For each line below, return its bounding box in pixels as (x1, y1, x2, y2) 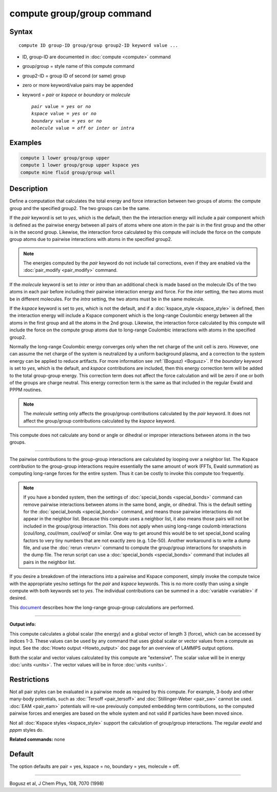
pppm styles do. (9, 727, 44, 733)
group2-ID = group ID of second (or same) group (22, 73, 126, 79)
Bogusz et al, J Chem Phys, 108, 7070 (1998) (9, 780, 104, 786)
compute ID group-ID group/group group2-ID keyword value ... (18, 42, 179, 48)
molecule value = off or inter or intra (31, 125, 134, 131)
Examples (9, 138, 42, 147)
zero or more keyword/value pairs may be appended (22, 82, 133, 89)
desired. (9, 595, 27, 601)
